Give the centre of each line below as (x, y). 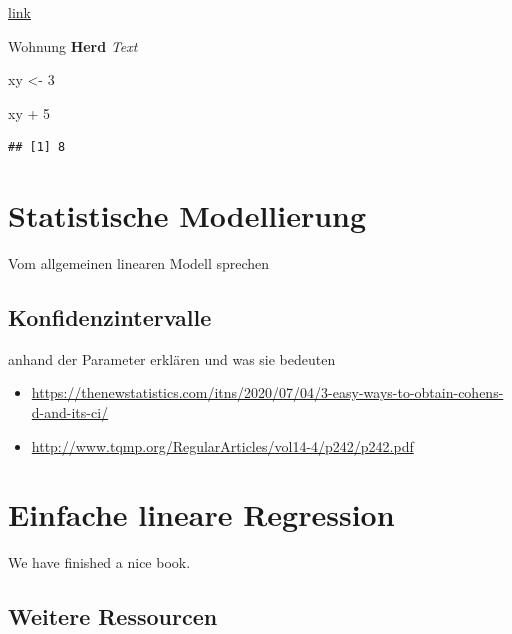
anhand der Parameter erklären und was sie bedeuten (172, 358)
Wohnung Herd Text (73, 45)
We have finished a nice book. (99, 562)
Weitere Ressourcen (113, 616)
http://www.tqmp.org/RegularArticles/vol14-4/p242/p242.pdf (222, 445)
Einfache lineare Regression (201, 514)
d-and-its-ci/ (70, 412)
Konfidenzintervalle (110, 317)
